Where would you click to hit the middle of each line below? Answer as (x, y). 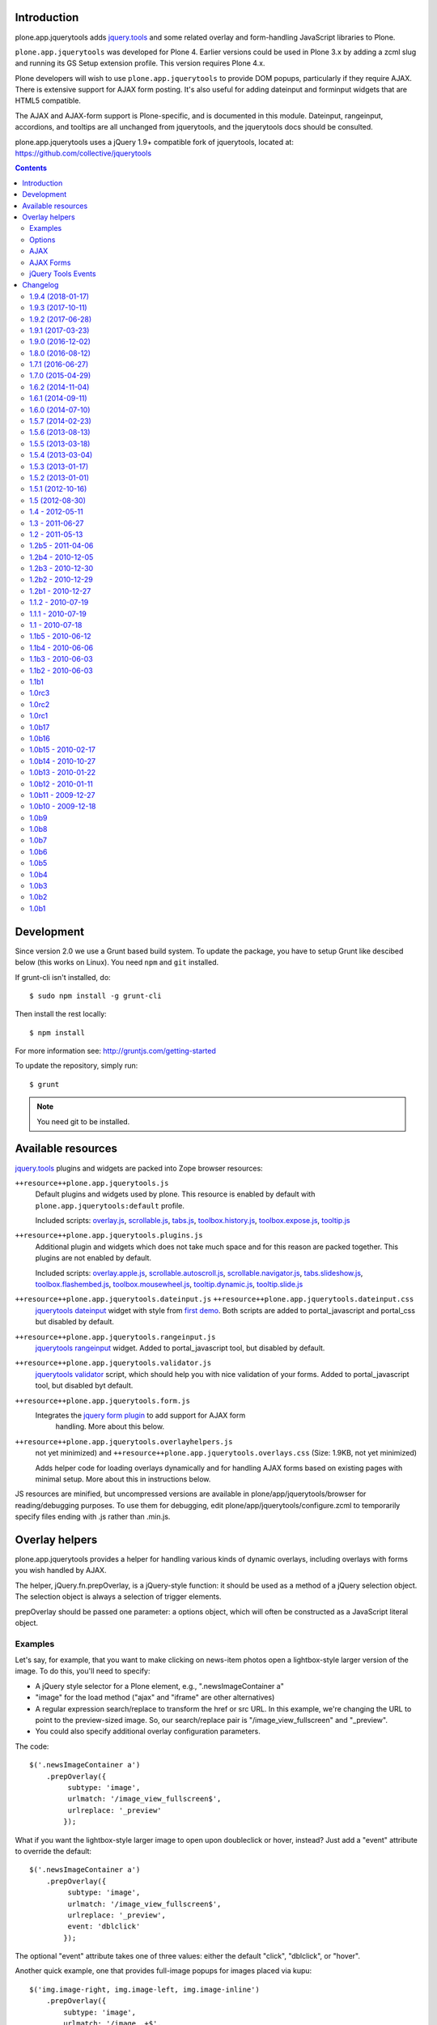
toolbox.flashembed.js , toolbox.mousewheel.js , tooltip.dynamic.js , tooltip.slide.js (169, 1285)
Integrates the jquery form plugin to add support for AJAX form (140, 1415)
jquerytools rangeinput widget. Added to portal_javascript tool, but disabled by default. (180, 1348)
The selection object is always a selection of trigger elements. (118, 1597)
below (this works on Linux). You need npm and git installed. (117, 962)
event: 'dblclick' (104, 1927)
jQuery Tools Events (63, 273)
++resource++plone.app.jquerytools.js (92, 1183)
